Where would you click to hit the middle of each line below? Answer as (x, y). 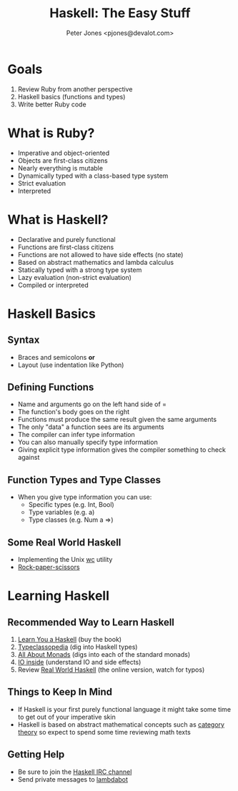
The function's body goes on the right (74, 412)
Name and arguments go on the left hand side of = (92, 404)
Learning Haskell (58, 596)
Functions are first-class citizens (66, 247)
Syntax (24, 340)
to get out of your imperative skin (66, 717)
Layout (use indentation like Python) (71, 365)
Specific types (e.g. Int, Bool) (71, 505)
